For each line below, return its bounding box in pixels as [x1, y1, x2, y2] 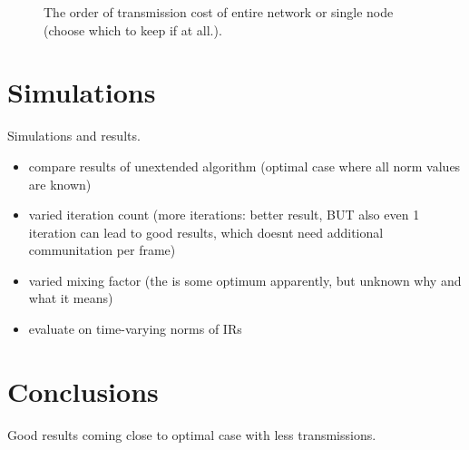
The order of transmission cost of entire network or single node [44, 3, 394, 21]
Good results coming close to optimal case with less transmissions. [7, 425, 376, 444]
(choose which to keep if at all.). [44, 20, 222, 39]
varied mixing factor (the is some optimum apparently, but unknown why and [28, 270, 462, 289]
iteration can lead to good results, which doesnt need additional [28, 222, 384, 241]
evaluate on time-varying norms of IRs [28, 319, 242, 338]
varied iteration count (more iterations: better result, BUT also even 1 [28, 205, 420, 224]
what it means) [28, 289, 113, 308]
